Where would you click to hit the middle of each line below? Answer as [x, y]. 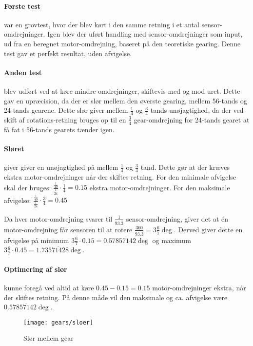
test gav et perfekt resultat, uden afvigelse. [68, 53]
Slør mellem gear [49, 338]
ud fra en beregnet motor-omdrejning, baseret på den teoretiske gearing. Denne [122, 43]
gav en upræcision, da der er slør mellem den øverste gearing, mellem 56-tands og [126, 100]
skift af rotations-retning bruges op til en [65, 119]
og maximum [172, 240]
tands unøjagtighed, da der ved [197, 110]
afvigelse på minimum [37, 240]
